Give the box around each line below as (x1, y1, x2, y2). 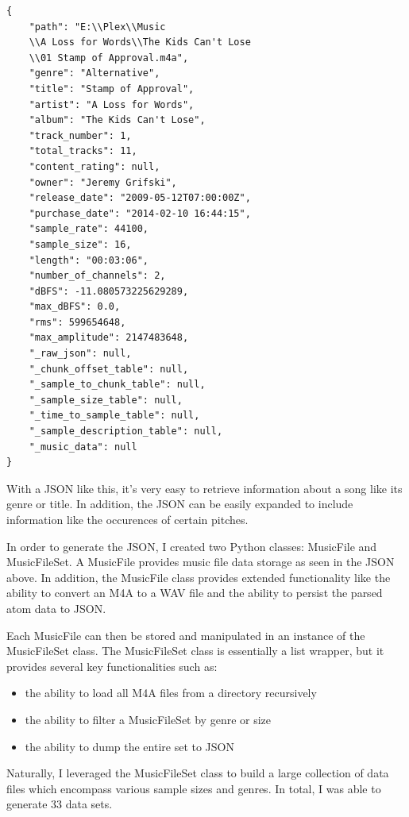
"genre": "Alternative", (29, 67, 160, 79)
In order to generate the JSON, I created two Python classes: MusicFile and (6, 538, 377, 554)
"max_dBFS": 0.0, (29, 301, 121, 313)
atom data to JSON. (6, 599, 106, 616)
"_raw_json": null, (29, 348, 132, 360)
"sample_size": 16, (29, 238, 132, 250)
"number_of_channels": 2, (29, 270, 166, 282)
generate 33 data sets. (6, 796, 113, 812)
